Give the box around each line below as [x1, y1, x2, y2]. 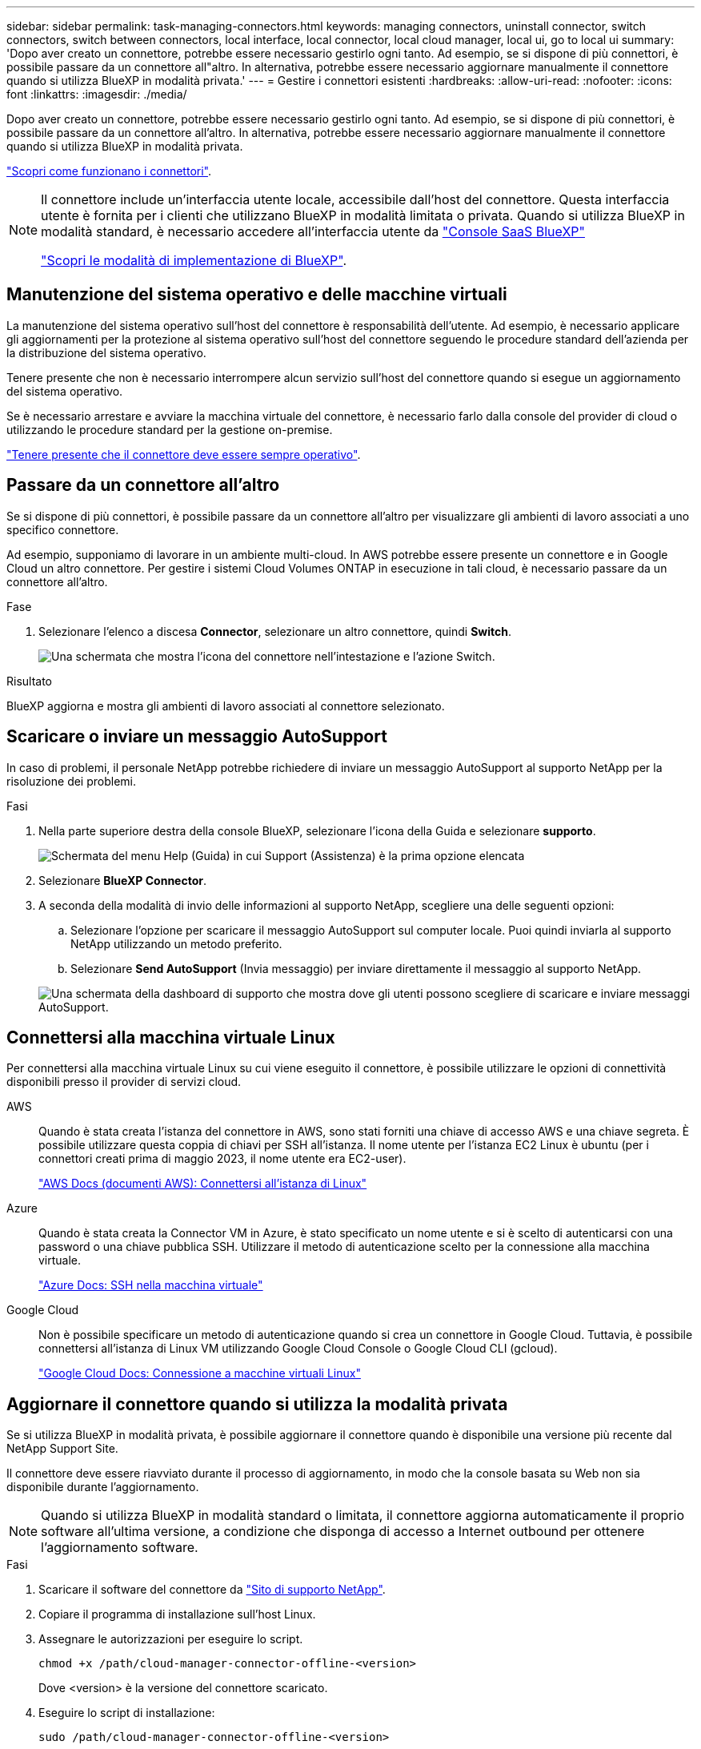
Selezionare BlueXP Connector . [38, 873, 206, 887]
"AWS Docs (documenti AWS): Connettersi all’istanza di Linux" [38, 1176, 367, 1191]
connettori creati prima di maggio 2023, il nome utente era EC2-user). [38, 1152, 407, 1166]
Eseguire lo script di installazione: [38, 1706, 215, 1720]
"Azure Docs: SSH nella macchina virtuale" [38, 1278, 263, 1293]
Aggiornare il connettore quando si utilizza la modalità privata [6, 1393, 508, 1414]
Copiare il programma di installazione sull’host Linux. [38, 1607, 316, 1622]
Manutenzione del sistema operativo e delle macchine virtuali [6, 284, 507, 305]
